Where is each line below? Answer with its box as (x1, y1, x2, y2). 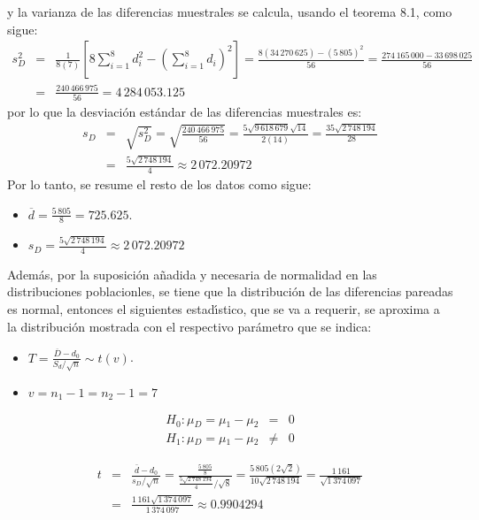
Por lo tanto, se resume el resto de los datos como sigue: (7, 174, 312, 193)
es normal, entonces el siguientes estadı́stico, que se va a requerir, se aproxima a (7, 300, 440, 318)
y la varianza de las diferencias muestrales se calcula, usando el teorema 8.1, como (7, 3, 452, 20)
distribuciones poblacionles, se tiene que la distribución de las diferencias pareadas (7, 282, 453, 301)
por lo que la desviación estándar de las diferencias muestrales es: (7, 103, 362, 121)
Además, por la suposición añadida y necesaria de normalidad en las (7, 264, 377, 283)
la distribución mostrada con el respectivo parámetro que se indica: (7, 317, 372, 335)
